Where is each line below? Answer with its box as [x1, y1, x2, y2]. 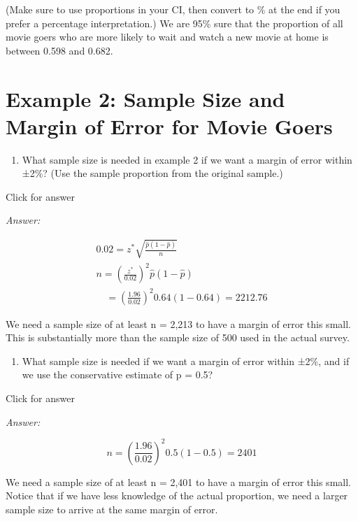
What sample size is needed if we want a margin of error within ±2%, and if [22, 353, 350, 368]
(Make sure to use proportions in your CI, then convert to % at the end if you [6, 2, 341, 16]
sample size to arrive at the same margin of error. [6, 501, 218, 516]
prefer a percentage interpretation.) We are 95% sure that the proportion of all [6, 15, 343, 30]
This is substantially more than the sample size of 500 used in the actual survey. [6, 330, 350, 345]
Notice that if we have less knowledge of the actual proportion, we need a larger [6, 488, 348, 503]
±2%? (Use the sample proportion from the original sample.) [22, 166, 283, 180]
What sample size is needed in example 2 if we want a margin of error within [22, 152, 352, 166]
